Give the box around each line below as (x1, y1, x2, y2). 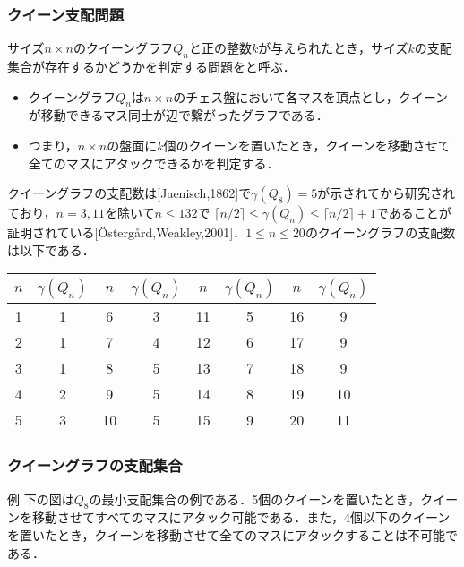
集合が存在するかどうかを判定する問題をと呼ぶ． (7, 57, 296, 76)
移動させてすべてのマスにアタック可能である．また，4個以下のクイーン (31, 508, 451, 527)
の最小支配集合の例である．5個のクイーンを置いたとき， (89, 489, 421, 508)
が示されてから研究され (317, 184, 455, 202)
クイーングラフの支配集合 (7, 454, 183, 477)
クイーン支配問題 (7, 3, 125, 25)
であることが (375, 203, 451, 222)
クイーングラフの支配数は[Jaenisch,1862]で (7, 184, 252, 202)
